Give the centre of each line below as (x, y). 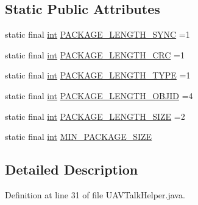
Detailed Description (72, 169)
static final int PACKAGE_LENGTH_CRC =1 (95, 54)
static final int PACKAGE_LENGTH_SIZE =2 (95, 116)
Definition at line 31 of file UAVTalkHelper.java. (95, 194)
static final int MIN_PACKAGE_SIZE (79, 137)
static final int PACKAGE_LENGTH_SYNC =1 (97, 34)
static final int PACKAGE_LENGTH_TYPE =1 (98, 75)
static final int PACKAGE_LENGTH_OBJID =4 (99, 95)
